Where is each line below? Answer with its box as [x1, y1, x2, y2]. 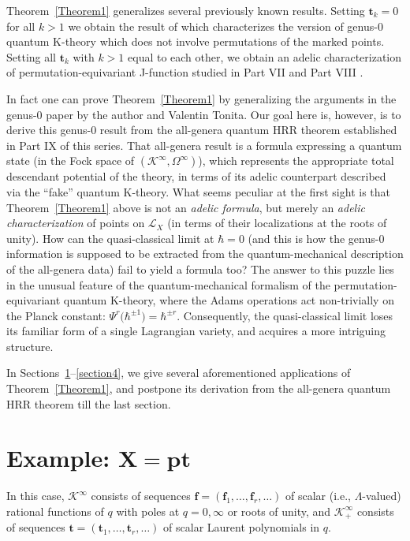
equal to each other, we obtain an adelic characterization [128, 48, 402, 65]
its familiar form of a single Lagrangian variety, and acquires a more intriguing [6, 323, 386, 339]
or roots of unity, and [227, 502, 331, 519]
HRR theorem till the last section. [6, 395, 171, 412]
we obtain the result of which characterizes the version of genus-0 [68, 17, 383, 34]
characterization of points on [6, 215, 145, 231]
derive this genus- [6, 121, 91, 138]
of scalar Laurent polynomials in [163, 519, 320, 535]
